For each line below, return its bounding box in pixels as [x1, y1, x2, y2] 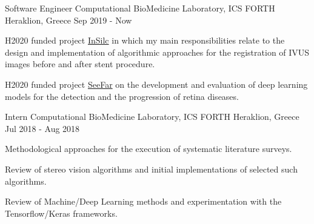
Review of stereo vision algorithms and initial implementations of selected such [5, 162, 298, 175]
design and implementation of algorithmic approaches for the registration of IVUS [5, 45, 310, 58]
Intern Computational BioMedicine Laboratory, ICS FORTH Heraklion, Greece [5, 110, 299, 123]
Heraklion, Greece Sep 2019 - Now [5, 13, 132, 26]
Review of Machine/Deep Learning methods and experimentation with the [5, 195, 282, 208]
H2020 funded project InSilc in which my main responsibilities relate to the [5, 34, 285, 47]
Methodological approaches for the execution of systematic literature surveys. [5, 142, 292, 155]
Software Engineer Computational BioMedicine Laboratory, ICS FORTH [5, 2, 275, 14]
